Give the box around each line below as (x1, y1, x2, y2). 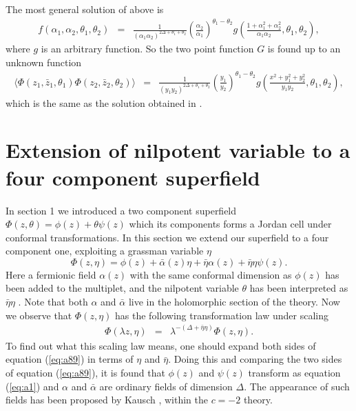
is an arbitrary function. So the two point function (41, 41, 254, 55)
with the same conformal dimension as (129, 267, 292, 281)
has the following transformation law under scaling (115, 308, 328, 322)
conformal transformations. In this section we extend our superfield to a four (6, 230, 329, 244)
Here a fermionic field (6, 267, 96, 281)
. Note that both (18, 294, 88, 309)
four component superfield (6, 163, 260, 191)
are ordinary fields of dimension (99, 379, 233, 393)
